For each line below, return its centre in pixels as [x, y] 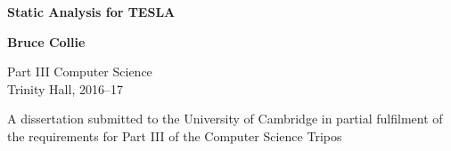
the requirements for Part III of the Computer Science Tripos [175, 135]
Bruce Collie [46, 41]
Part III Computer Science [80, 72]
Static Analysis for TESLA [91, 12]
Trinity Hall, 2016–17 [65, 88]
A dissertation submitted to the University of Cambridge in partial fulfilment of [225, 119]
